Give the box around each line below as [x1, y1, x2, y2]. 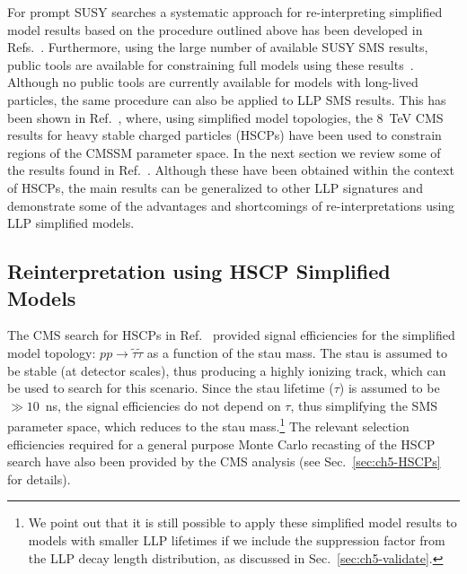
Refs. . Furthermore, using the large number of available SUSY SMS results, [7, 38, 428, 57]
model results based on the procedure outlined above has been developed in [7, 20, 423, 39]
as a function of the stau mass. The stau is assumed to [146, 343, 448, 361]
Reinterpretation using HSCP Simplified [7, 257, 391, 285]
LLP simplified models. [7, 213, 135, 232]
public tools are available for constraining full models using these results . [7, 55, 414, 74]
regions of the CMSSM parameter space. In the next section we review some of [7, 143, 441, 161]
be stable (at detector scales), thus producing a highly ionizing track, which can [7, 361, 446, 379]
